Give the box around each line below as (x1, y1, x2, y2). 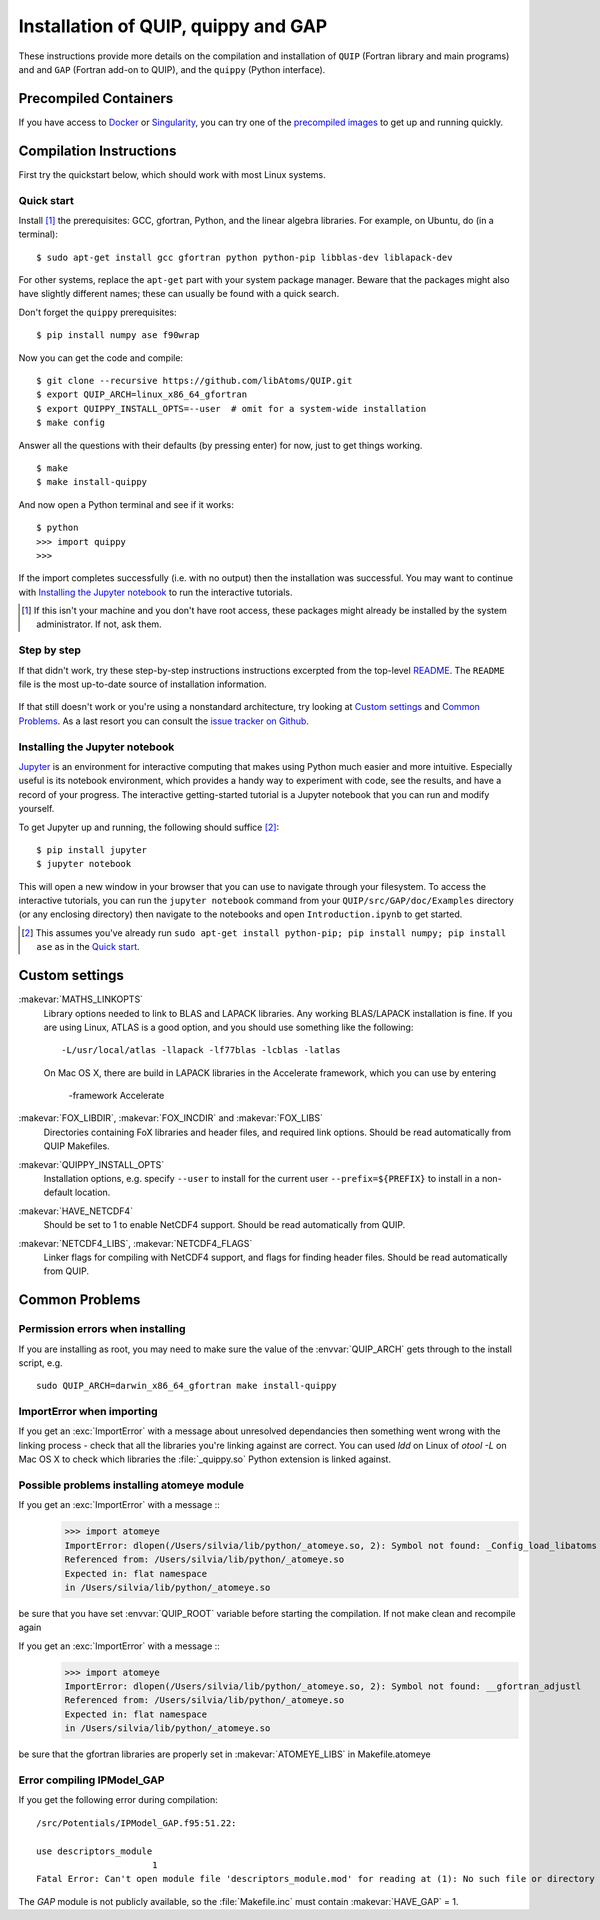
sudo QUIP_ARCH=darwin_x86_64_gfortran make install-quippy (36, 1380, 337, 1392)
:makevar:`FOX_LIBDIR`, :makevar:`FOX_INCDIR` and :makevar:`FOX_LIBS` (18, 1112, 324, 1124)
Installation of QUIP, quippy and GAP (18, 15, 328, 37)
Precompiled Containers (18, 90, 174, 107)
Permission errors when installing (18, 1322, 186, 1336)
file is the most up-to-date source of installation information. (18, 678, 267, 690)
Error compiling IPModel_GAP (18, 1773, 165, 1787)
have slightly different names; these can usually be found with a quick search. (18, 288, 340, 300)
